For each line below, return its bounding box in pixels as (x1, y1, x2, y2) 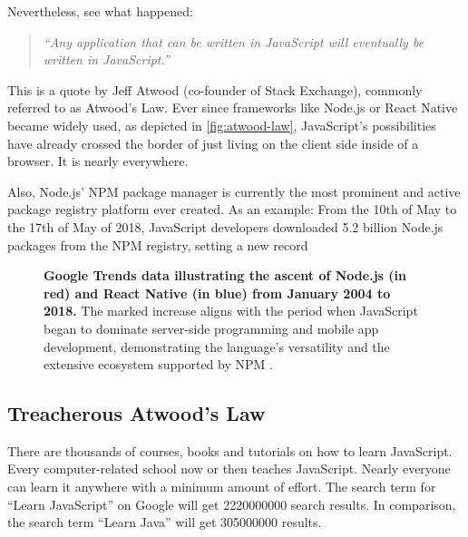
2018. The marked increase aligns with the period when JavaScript (44, 301, 418, 320)
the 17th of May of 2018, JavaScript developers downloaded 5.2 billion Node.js (7, 217, 444, 236)
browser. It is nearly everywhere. (7, 151, 189, 171)
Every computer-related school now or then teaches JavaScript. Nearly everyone (7, 459, 451, 478)
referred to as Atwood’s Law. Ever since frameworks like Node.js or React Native (7, 98, 458, 117)
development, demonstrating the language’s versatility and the (44, 337, 390, 356)
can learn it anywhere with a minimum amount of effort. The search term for (7, 477, 436, 496)
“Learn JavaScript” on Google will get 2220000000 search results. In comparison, (7, 494, 456, 513)
